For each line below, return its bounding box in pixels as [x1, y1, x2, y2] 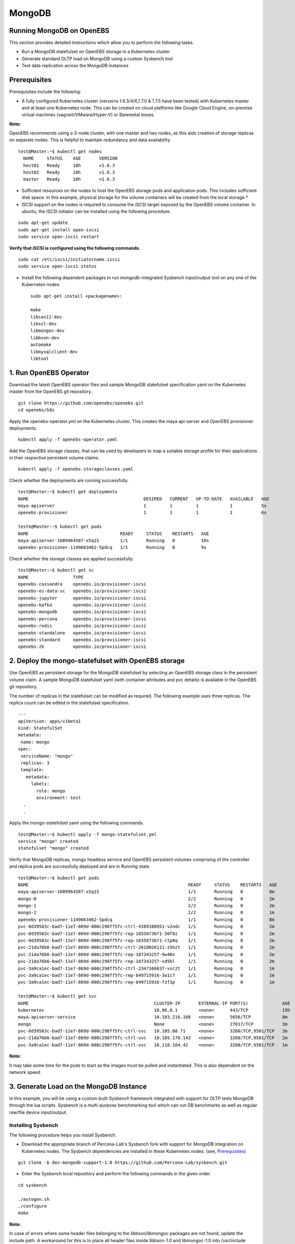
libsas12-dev [30, 314, 62, 319]
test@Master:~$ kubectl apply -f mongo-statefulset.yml [18, 831, 157, 837]
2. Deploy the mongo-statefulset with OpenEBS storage [9, 657, 185, 665]
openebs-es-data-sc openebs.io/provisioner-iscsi [18, 588, 147, 594]
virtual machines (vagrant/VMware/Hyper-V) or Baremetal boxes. [21, 112, 155, 118]
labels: [31, 781, 50, 787]
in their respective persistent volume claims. [9, 455, 100, 461]
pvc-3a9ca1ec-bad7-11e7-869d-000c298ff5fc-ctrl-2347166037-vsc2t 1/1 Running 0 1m [18, 965, 275, 971]
